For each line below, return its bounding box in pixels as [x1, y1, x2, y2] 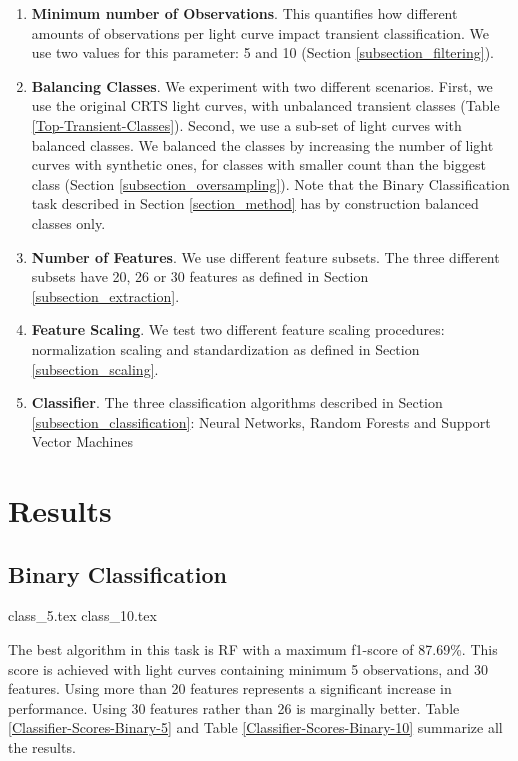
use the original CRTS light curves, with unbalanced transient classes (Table [31, 95, 500, 116]
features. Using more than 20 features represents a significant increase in [8, 678, 452, 699]
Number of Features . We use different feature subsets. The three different [31, 246, 500, 267]
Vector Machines [31, 431, 134, 452]
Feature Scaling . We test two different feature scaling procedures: [31, 319, 445, 340]
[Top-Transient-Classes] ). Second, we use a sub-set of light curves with [31, 114, 462, 135]
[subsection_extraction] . [31, 285, 180, 306]
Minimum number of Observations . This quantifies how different [31, 3, 458, 23]
